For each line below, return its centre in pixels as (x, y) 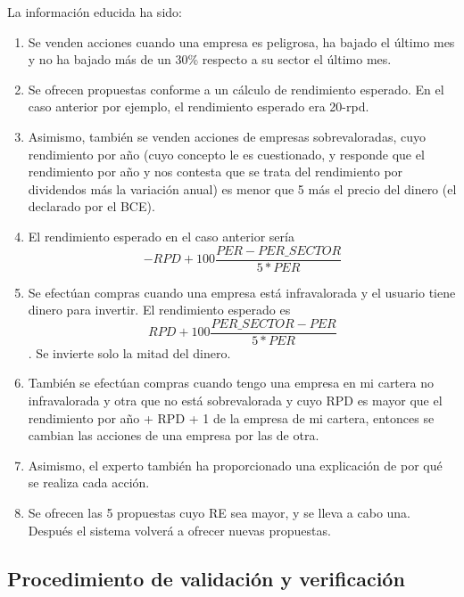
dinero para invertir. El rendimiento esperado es (159, 310)
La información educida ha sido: (95, 12)
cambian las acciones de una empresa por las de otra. (174, 435)
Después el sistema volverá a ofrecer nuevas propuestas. (179, 530)
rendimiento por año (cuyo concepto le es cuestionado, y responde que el (226, 154)
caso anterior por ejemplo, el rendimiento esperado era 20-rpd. (199, 106)
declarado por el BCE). (91, 206)
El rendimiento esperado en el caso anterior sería (161, 236)
